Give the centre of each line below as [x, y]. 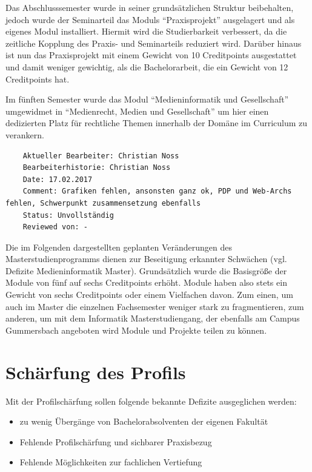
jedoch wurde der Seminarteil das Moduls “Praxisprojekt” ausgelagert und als [150, 19]
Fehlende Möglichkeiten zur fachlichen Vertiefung [111, 462]
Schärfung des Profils [96, 372]
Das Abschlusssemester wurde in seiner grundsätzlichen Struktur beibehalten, [150, 7]
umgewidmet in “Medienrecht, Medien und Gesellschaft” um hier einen [137, 111]
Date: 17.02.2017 [58, 179]
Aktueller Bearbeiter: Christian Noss [101, 156]
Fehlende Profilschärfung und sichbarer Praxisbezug [116, 441]
